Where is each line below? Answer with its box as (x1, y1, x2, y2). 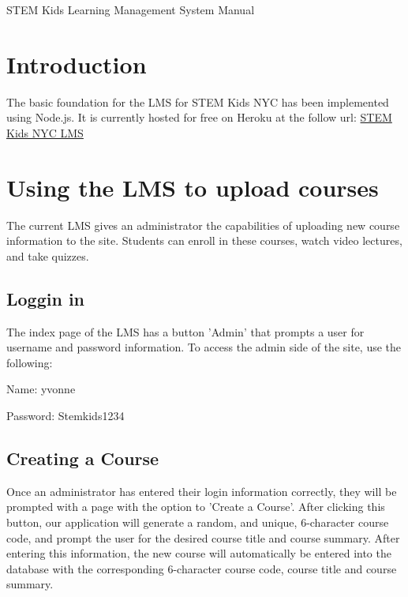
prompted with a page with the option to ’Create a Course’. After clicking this (6, 498, 385, 515)
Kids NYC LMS (6, 124, 84, 141)
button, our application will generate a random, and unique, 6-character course (6, 513, 389, 530)
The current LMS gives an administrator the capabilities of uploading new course (6, 216, 400, 233)
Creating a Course (6, 445, 159, 470)
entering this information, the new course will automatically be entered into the (6, 545, 391, 561)
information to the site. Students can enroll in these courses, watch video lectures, (6, 232, 402, 249)
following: (6, 354, 53, 370)
